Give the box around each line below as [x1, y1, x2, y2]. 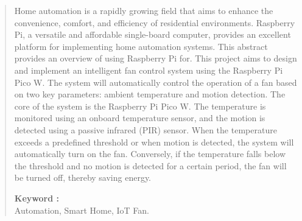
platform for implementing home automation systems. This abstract [14, 40, 268, 52]
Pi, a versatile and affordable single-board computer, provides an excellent [14, 28, 291, 41]
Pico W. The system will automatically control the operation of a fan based [14, 75, 297, 88]
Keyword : [14, 191, 59, 204]
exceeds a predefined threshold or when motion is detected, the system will [14, 135, 294, 148]
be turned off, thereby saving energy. [14, 171, 152, 184]
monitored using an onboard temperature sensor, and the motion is [14, 111, 265, 124]
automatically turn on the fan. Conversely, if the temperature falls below [14, 147, 286, 160]
